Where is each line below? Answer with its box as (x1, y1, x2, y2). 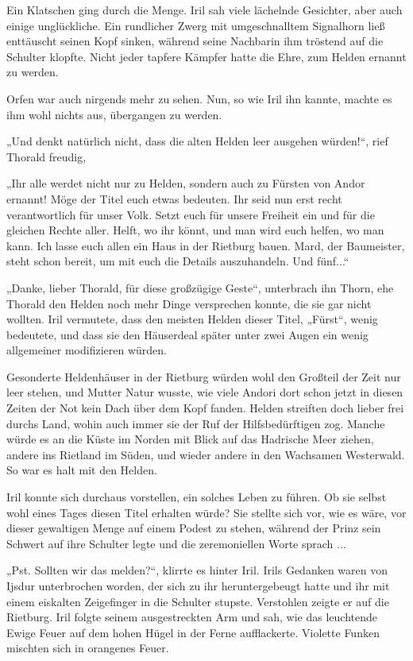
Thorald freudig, (6, 148, 87, 164)
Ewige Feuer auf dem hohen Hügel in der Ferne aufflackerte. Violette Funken (6, 624, 380, 640)
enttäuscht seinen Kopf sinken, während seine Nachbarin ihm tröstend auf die (6, 33, 384, 49)
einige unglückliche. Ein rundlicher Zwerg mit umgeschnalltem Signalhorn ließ (6, 17, 385, 33)
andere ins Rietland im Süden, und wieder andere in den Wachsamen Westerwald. (6, 446, 405, 462)
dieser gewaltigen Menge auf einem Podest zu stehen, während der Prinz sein (6, 520, 381, 536)
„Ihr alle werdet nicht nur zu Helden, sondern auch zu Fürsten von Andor (6, 175, 365, 191)
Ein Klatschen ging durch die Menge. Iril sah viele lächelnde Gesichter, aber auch (6, 2, 403, 17)
